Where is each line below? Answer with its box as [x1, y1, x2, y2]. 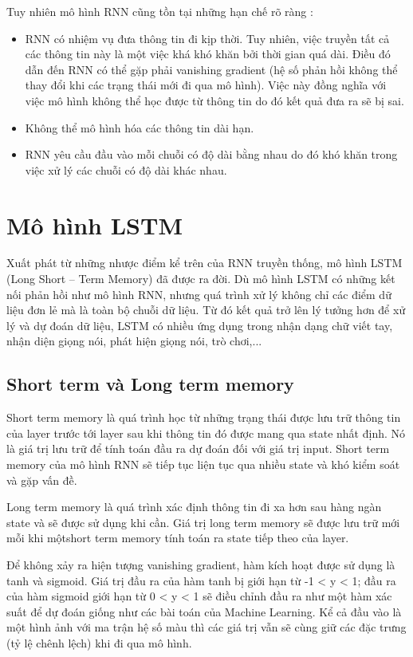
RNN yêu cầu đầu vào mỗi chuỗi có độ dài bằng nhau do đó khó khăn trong [25, 146, 398, 163]
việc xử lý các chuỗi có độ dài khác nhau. [25, 161, 227, 178]
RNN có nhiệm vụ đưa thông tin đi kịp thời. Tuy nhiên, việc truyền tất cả [25, 30, 390, 46]
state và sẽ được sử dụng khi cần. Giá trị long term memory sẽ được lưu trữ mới [6, 513, 400, 530]
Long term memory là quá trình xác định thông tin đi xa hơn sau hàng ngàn [6, 498, 382, 515]
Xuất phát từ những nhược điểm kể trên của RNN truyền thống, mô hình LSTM [6, 254, 403, 271]
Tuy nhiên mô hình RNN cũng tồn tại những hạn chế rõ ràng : [6, 3, 313, 19]
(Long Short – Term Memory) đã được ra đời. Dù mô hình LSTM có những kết [6, 270, 395, 287]
